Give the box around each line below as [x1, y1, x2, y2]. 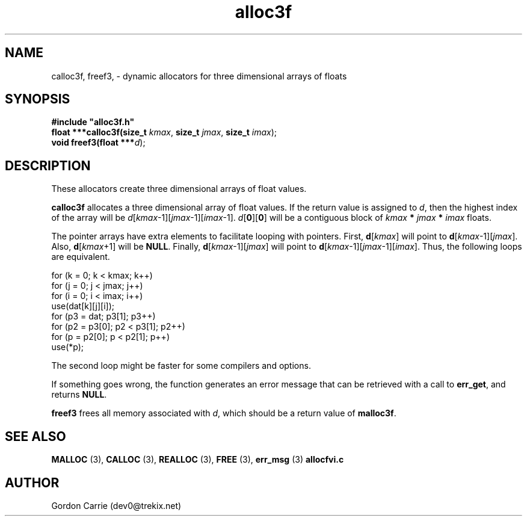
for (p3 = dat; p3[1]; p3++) [51, 311, 156, 322]
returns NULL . [51, 389, 107, 400]
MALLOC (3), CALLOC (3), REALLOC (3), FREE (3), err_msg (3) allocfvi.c [51, 454, 344, 465]
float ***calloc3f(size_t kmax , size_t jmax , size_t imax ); [51, 127, 277, 138]
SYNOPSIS [5, 91, 70, 107]
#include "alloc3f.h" [51, 117, 135, 128]
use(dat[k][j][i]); [51, 301, 115, 312]
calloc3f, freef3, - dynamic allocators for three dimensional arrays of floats [51, 70, 347, 81]
